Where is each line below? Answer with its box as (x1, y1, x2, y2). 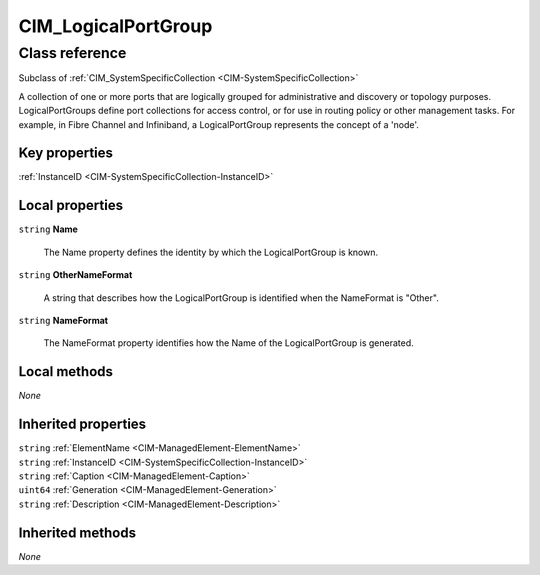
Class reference (18, 44, 127, 62)
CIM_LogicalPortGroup (18, 15, 213, 37)
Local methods (18, 363, 114, 380)
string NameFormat (18, 314, 109, 326)
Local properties (18, 197, 124, 214)
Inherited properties (18, 416, 147, 433)
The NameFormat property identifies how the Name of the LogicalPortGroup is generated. (43, 337, 414, 349)
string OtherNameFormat (18, 269, 133, 281)
